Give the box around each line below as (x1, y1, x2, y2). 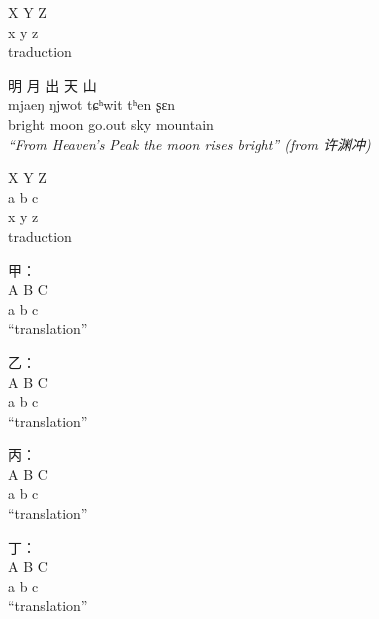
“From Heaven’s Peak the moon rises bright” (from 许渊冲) (8, 133, 371, 154)
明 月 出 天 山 (8, 74, 97, 95)
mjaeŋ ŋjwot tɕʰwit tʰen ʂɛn (8, 94, 176, 115)
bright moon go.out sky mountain (8, 113, 214, 134)
